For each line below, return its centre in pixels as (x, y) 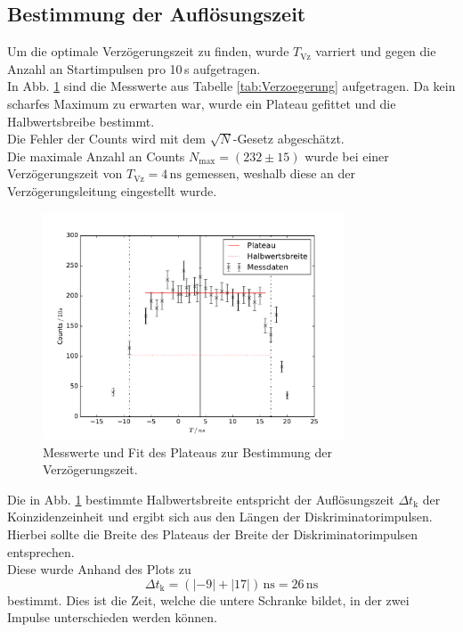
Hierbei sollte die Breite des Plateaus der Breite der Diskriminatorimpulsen (213, 534)
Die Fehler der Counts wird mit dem (107, 139)
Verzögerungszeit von (65, 173)
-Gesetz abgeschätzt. (288, 139)
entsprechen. (41, 551)
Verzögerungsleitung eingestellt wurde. (112, 190)
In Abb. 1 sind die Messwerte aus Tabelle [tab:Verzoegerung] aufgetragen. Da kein (231, 86)
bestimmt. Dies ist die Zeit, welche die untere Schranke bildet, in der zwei (208, 599)
